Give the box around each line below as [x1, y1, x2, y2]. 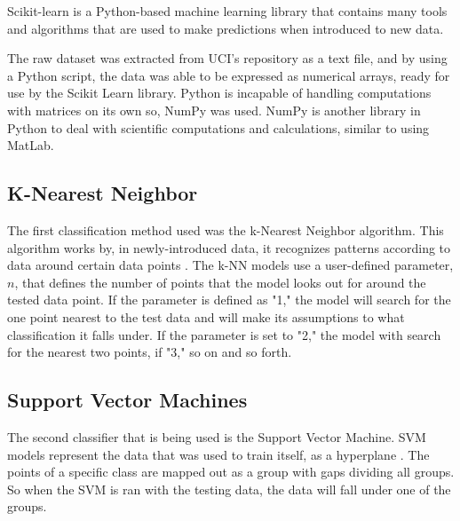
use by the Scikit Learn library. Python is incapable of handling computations [7, 83, 432, 102]
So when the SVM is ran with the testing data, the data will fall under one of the [7, 479, 451, 498]
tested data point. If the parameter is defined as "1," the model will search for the [7, 290, 451, 309]
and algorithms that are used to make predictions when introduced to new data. [7, 19, 444, 37]
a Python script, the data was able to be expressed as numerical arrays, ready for [7, 66, 450, 84]
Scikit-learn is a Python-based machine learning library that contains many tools [7, 2, 448, 20]
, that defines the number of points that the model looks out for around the [14, 272, 426, 291]
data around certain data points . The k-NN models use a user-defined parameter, [7, 256, 454, 274]
